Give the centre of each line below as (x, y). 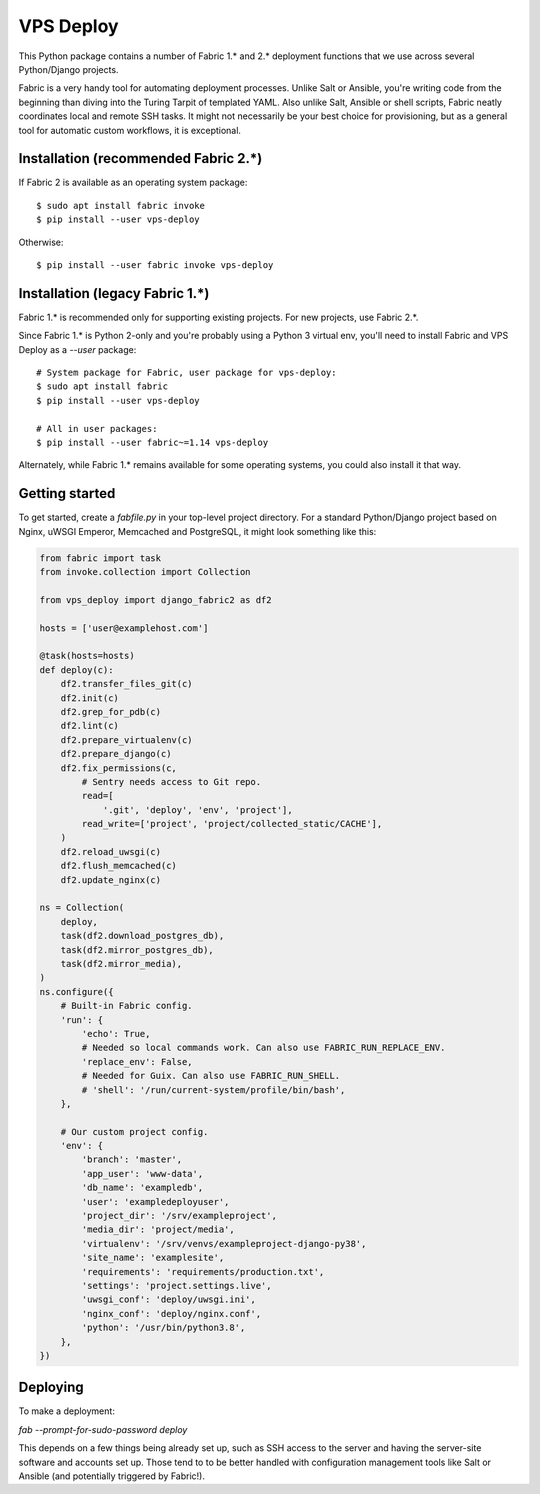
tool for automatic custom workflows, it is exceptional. (130, 130)
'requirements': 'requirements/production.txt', (203, 1271)
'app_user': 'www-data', (142, 1173)
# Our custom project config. (134, 1131)
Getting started (67, 493)
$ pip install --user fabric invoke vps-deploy (155, 264)
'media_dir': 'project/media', (158, 1229)
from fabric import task (100, 558)
